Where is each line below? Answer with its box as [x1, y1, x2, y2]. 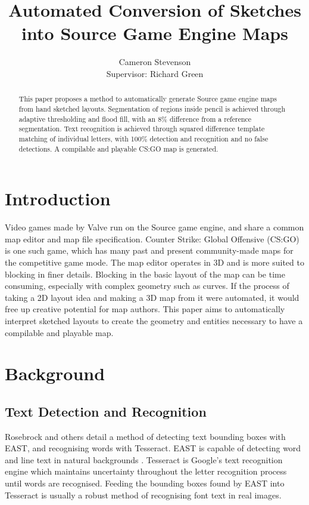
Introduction [5, 186, 111, 211]
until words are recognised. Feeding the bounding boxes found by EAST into [5, 477, 285, 489]
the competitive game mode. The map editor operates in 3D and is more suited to [5, 255, 304, 268]
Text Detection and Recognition [5, 402, 207, 420]
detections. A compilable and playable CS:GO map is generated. [18, 143, 219, 153]
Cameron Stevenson [118, 56, 191, 68]
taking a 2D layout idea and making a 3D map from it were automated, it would [5, 291, 299, 303]
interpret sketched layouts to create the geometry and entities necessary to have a [5, 314, 303, 327]
